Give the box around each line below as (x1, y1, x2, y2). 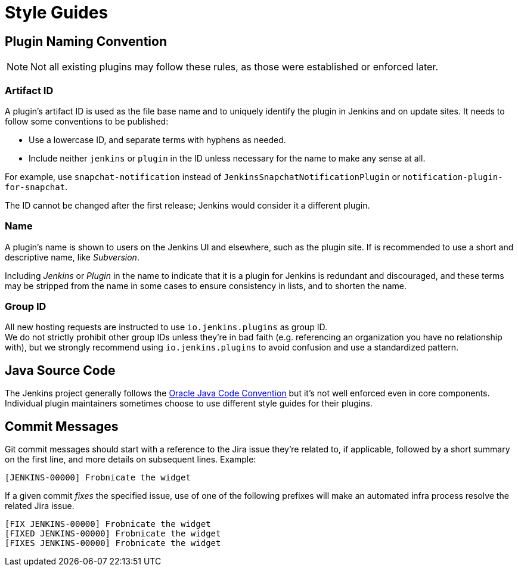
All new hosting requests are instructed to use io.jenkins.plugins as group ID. (5, 322, 327, 333)
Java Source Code (5, 362, 116, 378)
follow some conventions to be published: (5, 116, 169, 126)
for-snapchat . (5, 181, 68, 192)
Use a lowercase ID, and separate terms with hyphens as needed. (29, 134, 286, 145)
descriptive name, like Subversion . (5, 252, 139, 262)
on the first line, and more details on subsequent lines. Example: (5, 454, 256, 465)
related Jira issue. (5, 501, 75, 511)
